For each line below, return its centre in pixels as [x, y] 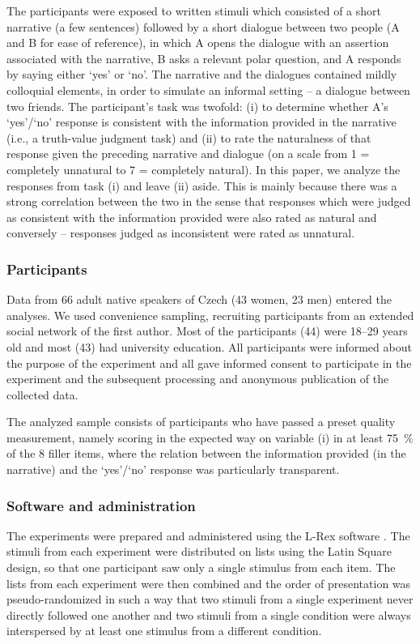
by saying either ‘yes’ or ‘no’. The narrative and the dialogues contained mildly [202, 74]
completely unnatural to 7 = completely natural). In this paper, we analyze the [204, 169]
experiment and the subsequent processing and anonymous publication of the [198, 379]
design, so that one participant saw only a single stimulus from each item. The [201, 567]
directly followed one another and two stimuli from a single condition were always [209, 614]
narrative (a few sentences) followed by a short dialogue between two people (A [203, 26]
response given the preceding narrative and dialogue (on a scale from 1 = [188, 154]
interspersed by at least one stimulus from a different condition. [164, 631]
